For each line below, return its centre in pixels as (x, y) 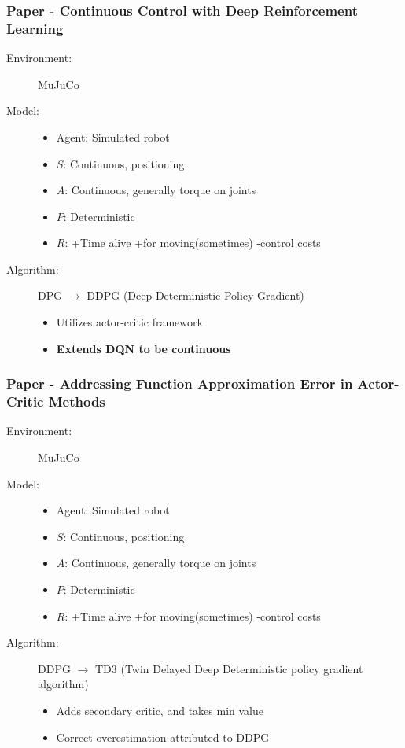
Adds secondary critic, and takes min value (160, 710)
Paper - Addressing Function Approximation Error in (180, 383)
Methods (77, 402)
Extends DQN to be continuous (144, 348)
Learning (35, 28)
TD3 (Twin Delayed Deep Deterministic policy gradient (229, 668)
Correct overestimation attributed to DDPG (163, 737)
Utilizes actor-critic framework (129, 322)
